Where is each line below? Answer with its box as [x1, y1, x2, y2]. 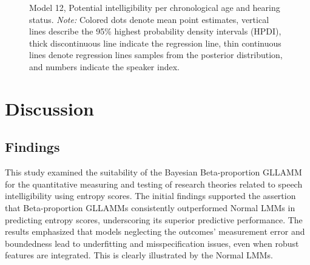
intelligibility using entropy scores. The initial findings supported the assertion [5, 189, 296, 202]
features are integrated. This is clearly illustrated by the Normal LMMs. [5, 249, 273, 261]
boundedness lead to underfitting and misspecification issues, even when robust [5, 237, 299, 249]
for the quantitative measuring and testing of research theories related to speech [5, 177, 303, 190]
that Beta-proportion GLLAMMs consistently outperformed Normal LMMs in [5, 201, 295, 214]
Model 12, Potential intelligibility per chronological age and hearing [29, 1, 280, 13]
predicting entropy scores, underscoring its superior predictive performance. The [5, 213, 303, 226]
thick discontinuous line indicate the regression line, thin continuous [29, 36, 281, 49]
